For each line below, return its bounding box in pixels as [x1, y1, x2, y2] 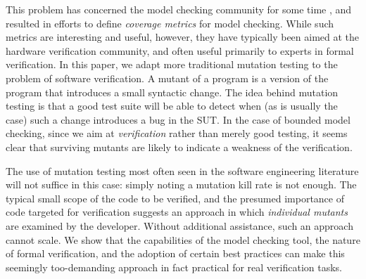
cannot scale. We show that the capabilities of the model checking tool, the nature [6, 232, 360, 247]
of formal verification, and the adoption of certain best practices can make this [6, 246, 345, 261]
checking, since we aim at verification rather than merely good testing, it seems [6, 126, 348, 141]
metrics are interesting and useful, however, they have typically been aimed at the [6, 30, 360, 44]
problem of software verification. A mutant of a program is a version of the [6, 70, 329, 85]
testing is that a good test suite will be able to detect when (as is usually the [6, 98, 338, 113]
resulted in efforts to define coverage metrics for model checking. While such [6, 15, 334, 30]
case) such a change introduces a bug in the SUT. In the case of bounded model [6, 112, 351, 126]
